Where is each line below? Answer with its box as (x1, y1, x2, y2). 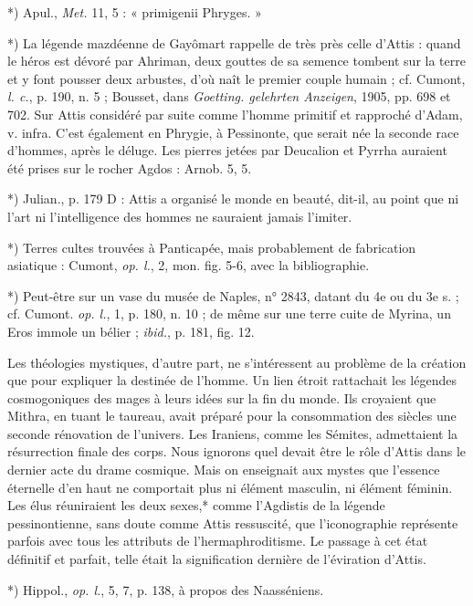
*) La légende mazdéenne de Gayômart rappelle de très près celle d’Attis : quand (7, 33, 461, 52)
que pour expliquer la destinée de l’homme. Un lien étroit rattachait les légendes (7, 371, 457, 390)
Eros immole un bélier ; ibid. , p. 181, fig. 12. (7, 321, 255, 340)
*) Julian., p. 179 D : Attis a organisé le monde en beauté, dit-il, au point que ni (7, 189, 459, 208)
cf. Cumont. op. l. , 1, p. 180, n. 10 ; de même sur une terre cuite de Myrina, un (7, 304, 451, 323)
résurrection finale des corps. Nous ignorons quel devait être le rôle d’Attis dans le (7, 442, 467, 461)
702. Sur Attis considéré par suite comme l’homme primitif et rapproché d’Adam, (7, 104, 463, 123)
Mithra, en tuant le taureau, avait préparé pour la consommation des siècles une (7, 406, 457, 425)
